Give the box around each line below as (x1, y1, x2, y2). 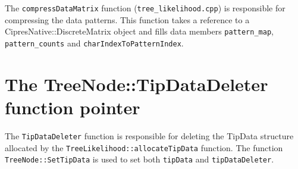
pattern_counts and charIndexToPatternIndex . (5, 36, 184, 49)
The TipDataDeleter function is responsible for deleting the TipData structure (5, 129, 294, 142)
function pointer (5, 95, 140, 119)
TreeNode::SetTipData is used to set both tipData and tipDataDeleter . (5, 153, 274, 165)
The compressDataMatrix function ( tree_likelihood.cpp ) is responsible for (5, 2, 286, 14)
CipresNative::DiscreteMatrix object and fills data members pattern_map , (5, 25, 274, 37)
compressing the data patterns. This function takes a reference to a (5, 13, 250, 26)
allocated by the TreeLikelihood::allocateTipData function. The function (5, 141, 283, 154)
